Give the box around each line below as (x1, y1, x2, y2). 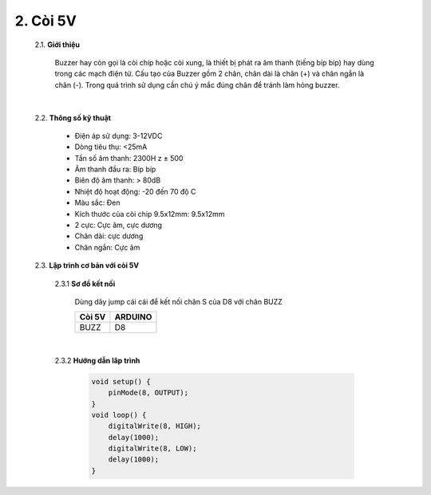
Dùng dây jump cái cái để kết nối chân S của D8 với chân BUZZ (74, 297, 283, 306)
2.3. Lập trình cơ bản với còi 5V (34, 261, 140, 270)
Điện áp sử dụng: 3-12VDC (74, 131, 163, 140)
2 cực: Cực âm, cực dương (74, 220, 163, 230)
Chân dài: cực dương (74, 231, 144, 241)
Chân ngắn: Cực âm (74, 242, 140, 252)
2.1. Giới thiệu (34, 40, 80, 49)
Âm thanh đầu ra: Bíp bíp (74, 164, 156, 175)
